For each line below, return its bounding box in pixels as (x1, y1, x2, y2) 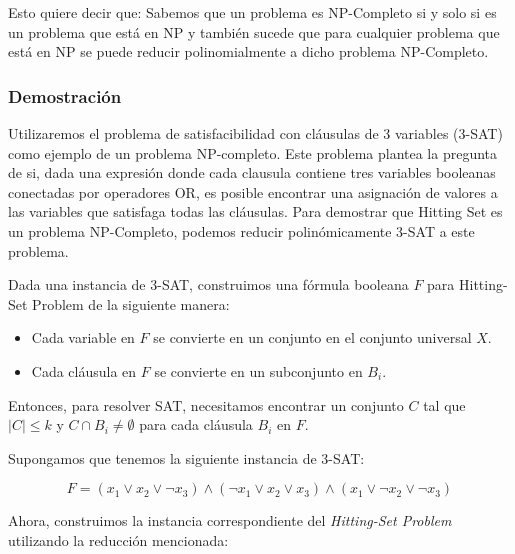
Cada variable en (31, 327, 135, 348)
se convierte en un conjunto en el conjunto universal (153, 327, 472, 348)
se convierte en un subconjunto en (154, 360, 363, 381)
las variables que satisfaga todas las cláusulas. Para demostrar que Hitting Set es (8, 201, 503, 222)
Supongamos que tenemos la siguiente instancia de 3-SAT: (8, 447, 365, 468)
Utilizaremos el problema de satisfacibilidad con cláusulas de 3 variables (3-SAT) (8, 123, 503, 143)
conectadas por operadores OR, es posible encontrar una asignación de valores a (8, 181, 498, 202)
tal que (423, 394, 466, 415)
